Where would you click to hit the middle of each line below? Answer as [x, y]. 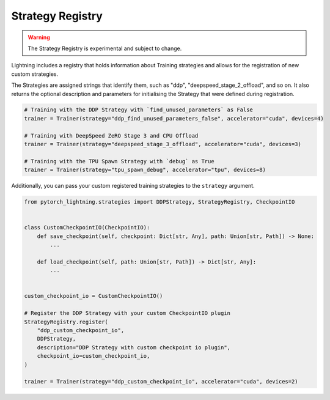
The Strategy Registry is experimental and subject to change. [105, 48]
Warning [39, 37]
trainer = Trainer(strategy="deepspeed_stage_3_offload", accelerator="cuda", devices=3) [163, 144]
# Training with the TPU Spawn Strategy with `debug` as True [119, 161]
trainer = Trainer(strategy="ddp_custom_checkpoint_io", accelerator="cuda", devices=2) [161, 382]
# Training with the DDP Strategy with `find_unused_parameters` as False [139, 110]
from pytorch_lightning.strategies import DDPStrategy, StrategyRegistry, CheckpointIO [159, 202]
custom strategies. [35, 74]
